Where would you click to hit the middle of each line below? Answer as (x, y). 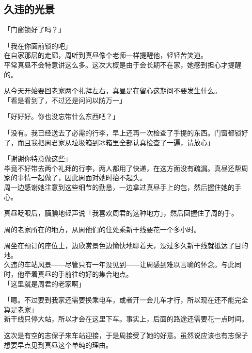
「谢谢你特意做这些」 (38, 159)
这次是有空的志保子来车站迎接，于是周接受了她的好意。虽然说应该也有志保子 (126, 335)
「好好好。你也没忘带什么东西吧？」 (62, 116)
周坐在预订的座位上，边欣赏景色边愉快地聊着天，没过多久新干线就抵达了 (119, 245)
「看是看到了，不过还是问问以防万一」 (65, 100)
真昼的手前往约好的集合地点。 (85, 274)
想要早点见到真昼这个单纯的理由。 (58, 345)
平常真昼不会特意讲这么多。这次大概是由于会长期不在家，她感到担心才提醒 (123, 64)
